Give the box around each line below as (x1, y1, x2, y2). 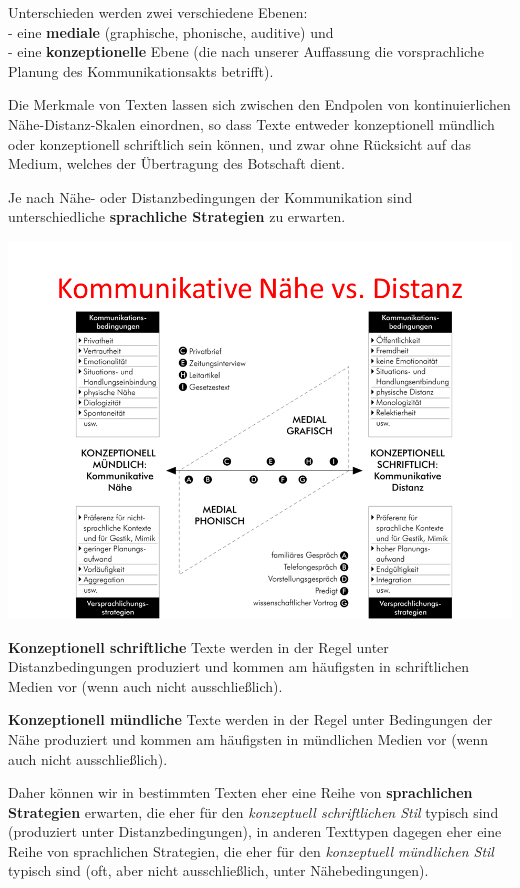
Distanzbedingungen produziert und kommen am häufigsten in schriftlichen (8, 656, 470, 677)
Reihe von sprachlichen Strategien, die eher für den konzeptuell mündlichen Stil (8, 840, 494, 861)
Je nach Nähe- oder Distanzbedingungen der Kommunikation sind (8, 186, 413, 207)
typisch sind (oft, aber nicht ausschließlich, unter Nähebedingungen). (8, 860, 429, 881)
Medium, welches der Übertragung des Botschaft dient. (8, 153, 345, 174)
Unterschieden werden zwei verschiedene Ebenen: (8, 2, 308, 22)
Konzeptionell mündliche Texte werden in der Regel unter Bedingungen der (8, 709, 493, 730)
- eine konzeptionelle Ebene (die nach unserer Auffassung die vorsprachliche (8, 41, 484, 62)
